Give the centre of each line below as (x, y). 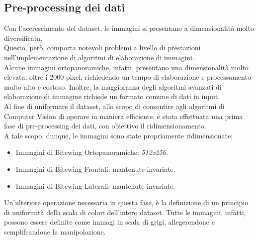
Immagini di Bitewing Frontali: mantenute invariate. (95, 169)
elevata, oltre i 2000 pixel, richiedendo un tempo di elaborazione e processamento (128, 77)
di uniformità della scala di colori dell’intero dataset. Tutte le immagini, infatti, (125, 212)
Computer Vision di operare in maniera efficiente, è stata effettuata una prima (124, 116)
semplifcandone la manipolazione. (55, 231)
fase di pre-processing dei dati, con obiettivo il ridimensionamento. (105, 126)
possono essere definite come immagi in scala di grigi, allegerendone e (109, 222)
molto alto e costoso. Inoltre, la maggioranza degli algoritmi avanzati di (113, 86)
